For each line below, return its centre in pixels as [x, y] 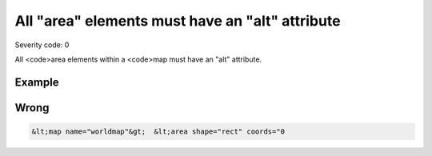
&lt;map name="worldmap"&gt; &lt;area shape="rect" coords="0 [158, 131]
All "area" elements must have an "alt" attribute [178, 21]
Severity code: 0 [42, 45]
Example [37, 82]
